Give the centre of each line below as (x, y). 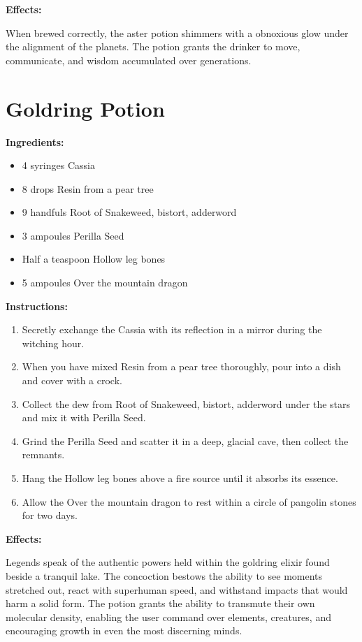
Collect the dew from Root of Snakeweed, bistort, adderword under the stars (186, 403)
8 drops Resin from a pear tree (88, 188)
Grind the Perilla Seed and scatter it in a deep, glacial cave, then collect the (185, 440)
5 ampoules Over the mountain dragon (105, 283)
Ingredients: (35, 141)
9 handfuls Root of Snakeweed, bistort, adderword (129, 212)
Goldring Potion (85, 108)
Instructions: (37, 306)
